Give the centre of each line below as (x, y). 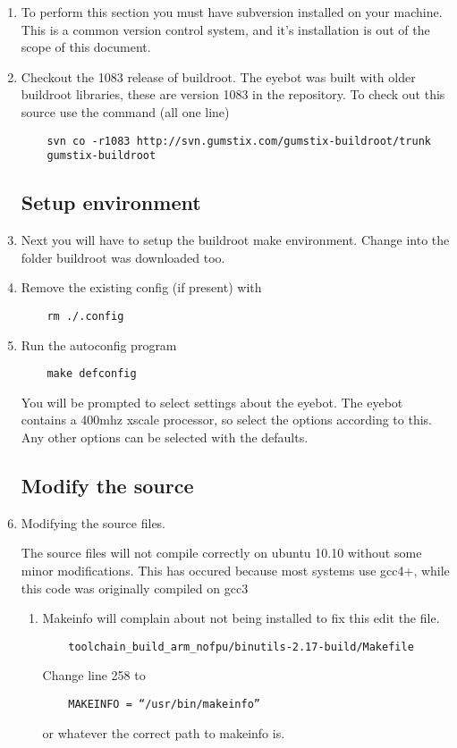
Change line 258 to (94, 675)
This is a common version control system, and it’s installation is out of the (225, 29)
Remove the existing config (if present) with (141, 287)
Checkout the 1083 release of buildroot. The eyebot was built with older (218, 76)
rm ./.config (85, 316)
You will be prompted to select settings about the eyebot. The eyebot (212, 402)
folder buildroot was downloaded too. (123, 257)
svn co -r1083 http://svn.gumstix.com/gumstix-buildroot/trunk (239, 141)
